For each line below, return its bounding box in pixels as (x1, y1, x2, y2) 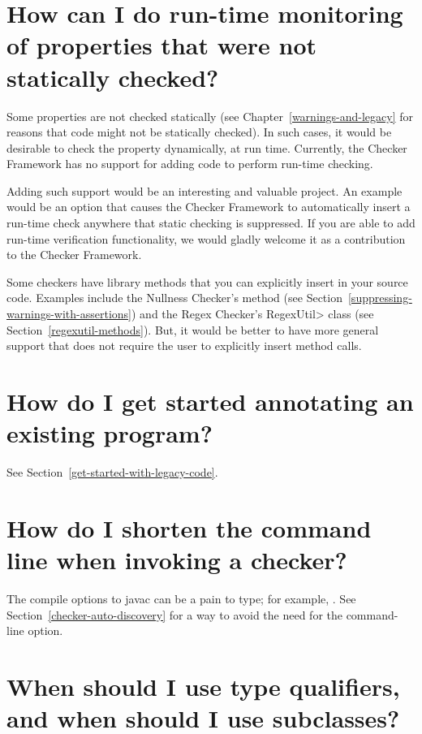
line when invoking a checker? (6, 543, 347, 576)
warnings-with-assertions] (6, 305, 131, 322)
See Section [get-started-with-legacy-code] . (6, 464, 218, 481)
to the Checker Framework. (6, 246, 142, 263)
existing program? (6, 417, 213, 450)
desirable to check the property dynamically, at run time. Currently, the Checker (6, 139, 407, 156)
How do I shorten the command (6, 511, 372, 544)
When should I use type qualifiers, (6, 670, 400, 702)
